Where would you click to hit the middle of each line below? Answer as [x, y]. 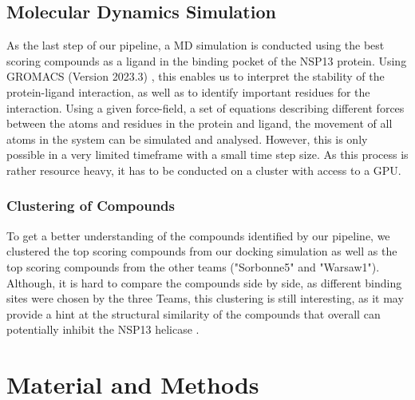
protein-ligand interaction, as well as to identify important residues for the [188, 91]
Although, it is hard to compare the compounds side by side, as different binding [204, 282]
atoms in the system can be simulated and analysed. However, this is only [187, 139]
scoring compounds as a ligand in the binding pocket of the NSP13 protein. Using [207, 60]
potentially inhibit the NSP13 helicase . [103, 329]
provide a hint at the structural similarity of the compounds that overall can [194, 313]
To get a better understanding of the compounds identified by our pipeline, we [198, 235]
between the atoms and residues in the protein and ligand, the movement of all [200, 123]
